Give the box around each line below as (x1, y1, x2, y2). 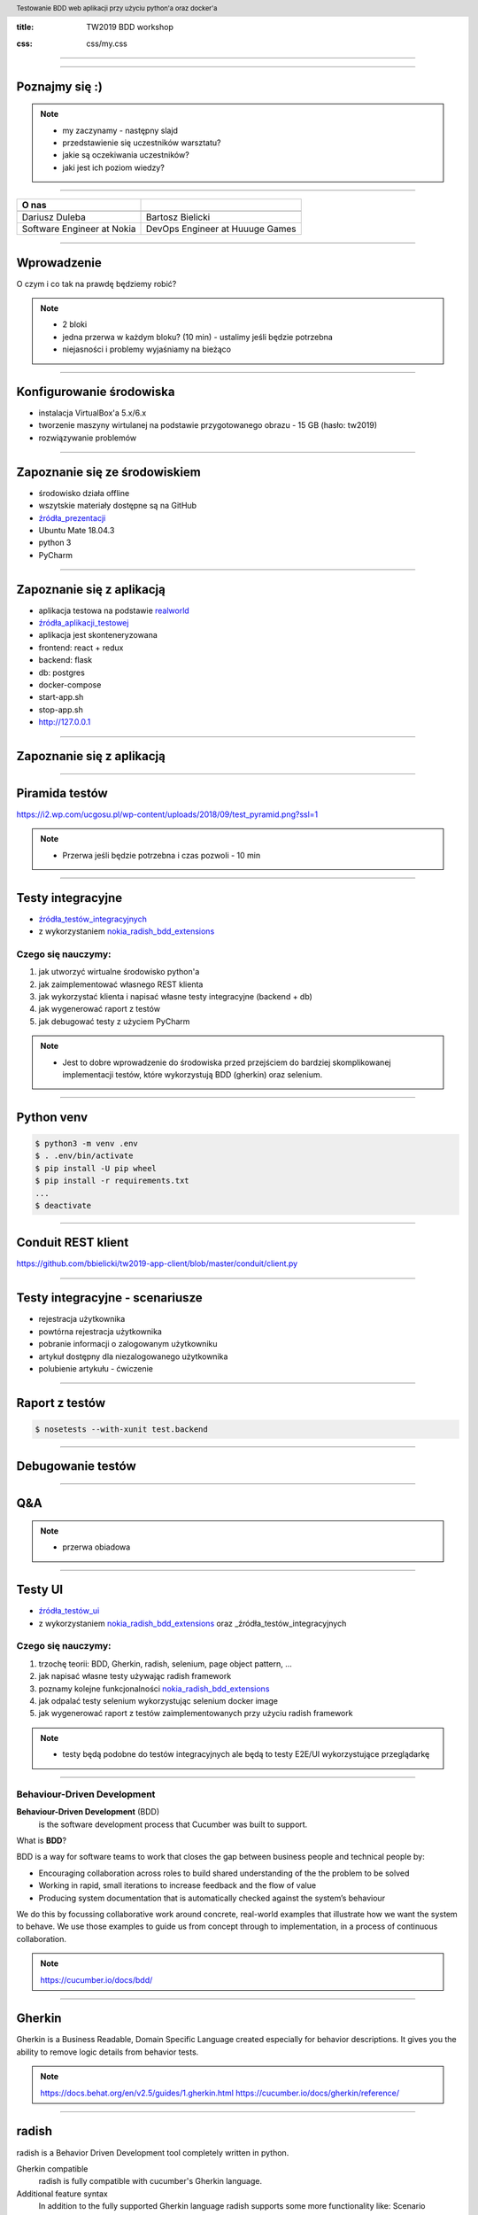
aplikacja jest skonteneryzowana (38, 630, 158, 641)
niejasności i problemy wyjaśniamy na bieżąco (62, 344, 232, 354)
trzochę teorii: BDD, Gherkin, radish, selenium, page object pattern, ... (38, 1658, 292, 1669)
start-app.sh (38, 692, 84, 703)
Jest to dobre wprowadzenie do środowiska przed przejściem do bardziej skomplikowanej (62, 1057, 391, 1068)
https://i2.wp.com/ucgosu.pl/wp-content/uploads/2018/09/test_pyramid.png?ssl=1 (16, 809, 319, 820)
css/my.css (86, 38, 127, 49)
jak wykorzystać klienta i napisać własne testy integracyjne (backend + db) (38, 991, 313, 1002)
